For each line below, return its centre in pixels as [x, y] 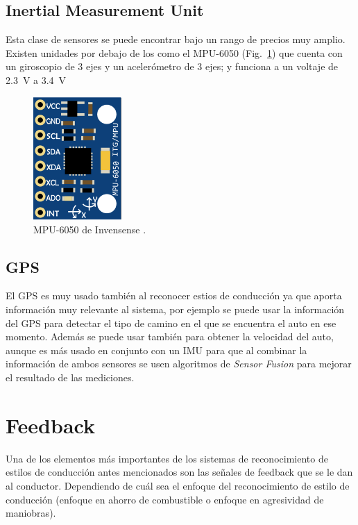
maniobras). [31, 513]
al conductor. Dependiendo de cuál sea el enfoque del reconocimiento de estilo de [178, 485]
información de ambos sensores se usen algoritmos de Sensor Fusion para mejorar [179, 364]
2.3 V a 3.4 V [36, 80]
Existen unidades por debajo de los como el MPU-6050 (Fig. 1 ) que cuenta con [174, 52]
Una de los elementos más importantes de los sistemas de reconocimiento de [167, 458]
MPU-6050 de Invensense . [90, 229]
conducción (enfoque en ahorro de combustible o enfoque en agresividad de [165, 499]
